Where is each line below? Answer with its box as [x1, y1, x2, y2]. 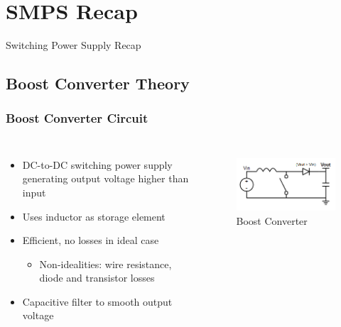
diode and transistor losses [39, 270, 155, 285]
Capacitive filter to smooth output [22, 294, 173, 309]
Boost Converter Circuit [6, 109, 148, 127]
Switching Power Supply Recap [6, 38, 141, 52]
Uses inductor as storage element [22, 209, 166, 223]
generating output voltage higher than [22, 171, 189, 186]
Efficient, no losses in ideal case [22, 233, 159, 248]
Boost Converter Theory [6, 72, 190, 94]
